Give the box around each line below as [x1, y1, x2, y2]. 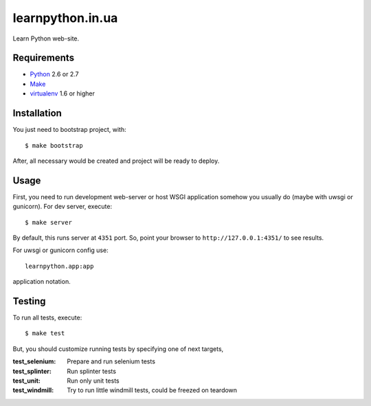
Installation [12, 107, 62, 120]
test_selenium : [12, 357, 56, 365]
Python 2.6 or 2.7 [30, 70, 79, 78]
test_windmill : [12, 386, 54, 394]
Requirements [12, 52, 75, 64]
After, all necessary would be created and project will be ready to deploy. [12, 157, 220, 165]
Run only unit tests [67, 376, 120, 385]
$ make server [25, 218, 72, 226]
